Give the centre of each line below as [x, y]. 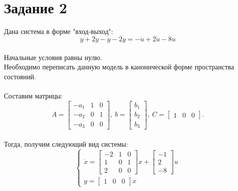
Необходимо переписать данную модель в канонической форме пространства [119, 67]
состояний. [20, 76]
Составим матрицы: [33, 95]
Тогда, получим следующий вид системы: [66, 143]
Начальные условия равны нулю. [53, 57]
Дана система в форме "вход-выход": [59, 31]
